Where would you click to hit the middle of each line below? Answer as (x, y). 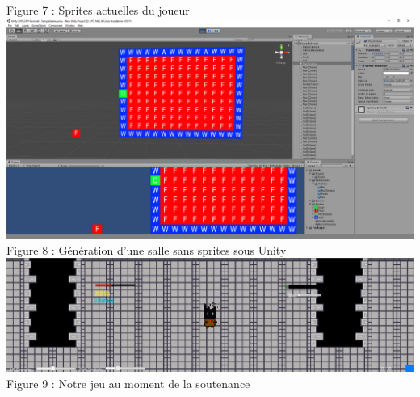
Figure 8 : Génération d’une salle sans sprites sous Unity (147, 249)
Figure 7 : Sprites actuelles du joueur (98, 10)
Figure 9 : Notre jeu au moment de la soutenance (128, 383)
